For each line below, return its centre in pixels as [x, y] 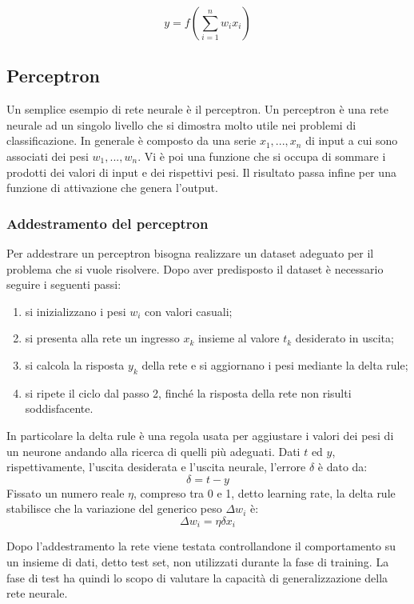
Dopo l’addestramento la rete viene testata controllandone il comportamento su [201, 546]
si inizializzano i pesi [76, 311]
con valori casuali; [189, 311]
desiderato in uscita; [344, 338]
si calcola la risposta [75, 364]
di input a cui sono [352, 140]
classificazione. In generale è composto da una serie [131, 140]
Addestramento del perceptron [107, 223]
